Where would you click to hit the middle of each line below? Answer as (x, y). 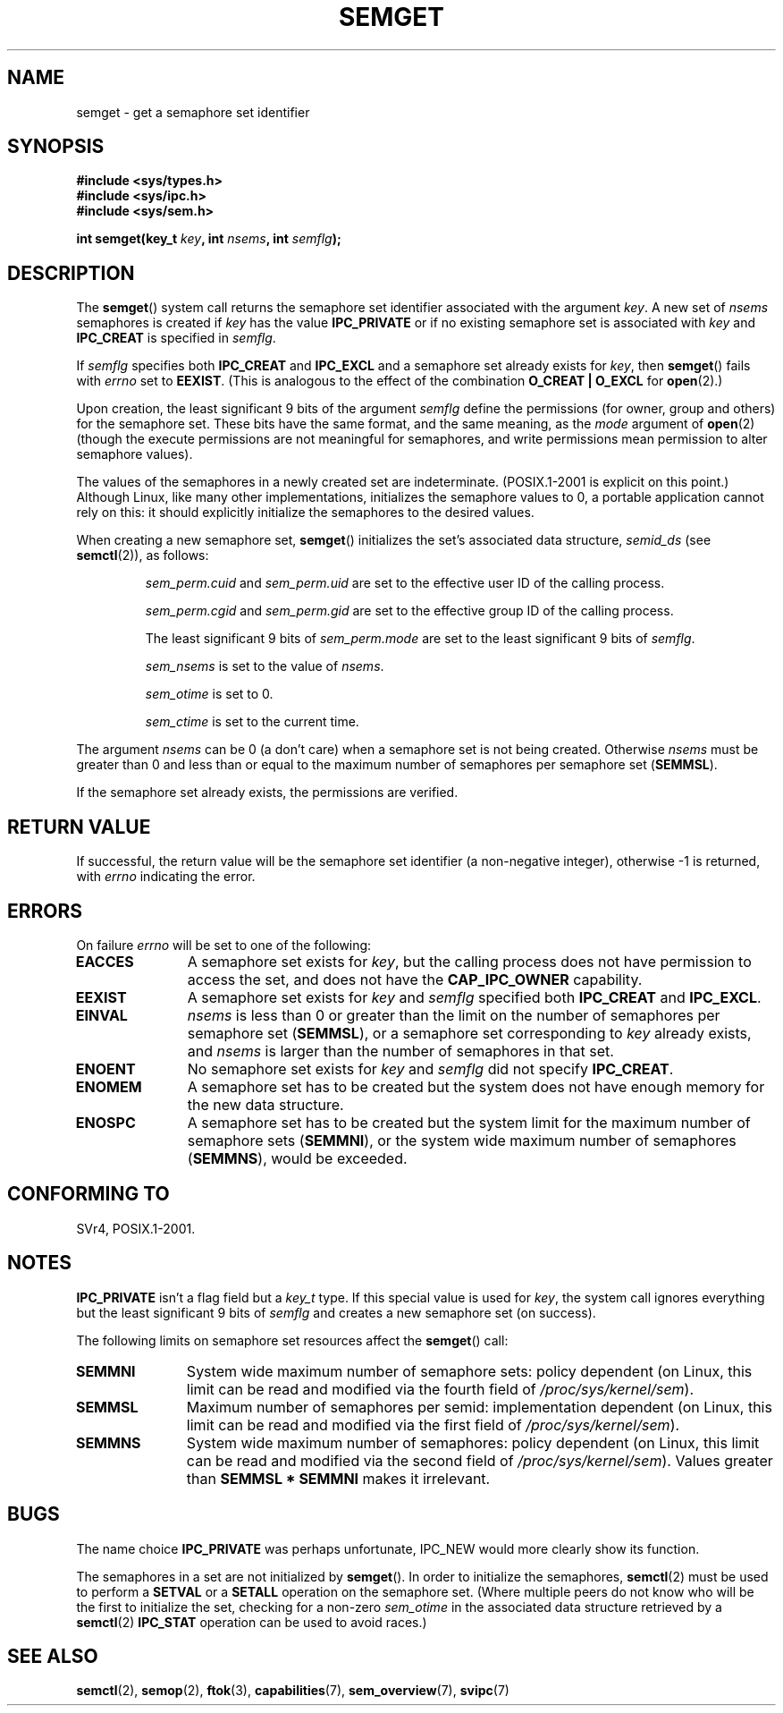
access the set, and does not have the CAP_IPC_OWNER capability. (415, 979)
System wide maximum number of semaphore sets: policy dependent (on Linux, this (469, 1371)
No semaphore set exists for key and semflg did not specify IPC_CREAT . (430, 1069)
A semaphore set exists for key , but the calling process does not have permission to (469, 961)
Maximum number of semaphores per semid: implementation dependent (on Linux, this (479, 1407)
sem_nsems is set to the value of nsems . (265, 666)
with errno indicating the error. (166, 877)
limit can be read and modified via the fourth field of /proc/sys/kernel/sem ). (440, 1389)
